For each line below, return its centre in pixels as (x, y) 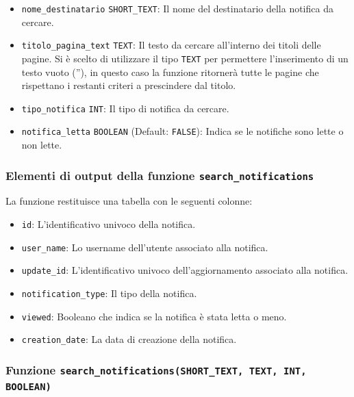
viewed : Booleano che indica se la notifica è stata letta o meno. (154, 316)
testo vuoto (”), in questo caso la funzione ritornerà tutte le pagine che (170, 72)
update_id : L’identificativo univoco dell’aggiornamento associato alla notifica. (185, 270)
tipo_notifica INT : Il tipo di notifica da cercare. (125, 108)
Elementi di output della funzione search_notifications (160, 175)
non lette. (42, 145)
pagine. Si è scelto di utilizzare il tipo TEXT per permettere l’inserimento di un (185, 58)
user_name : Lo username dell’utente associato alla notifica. (145, 247)
